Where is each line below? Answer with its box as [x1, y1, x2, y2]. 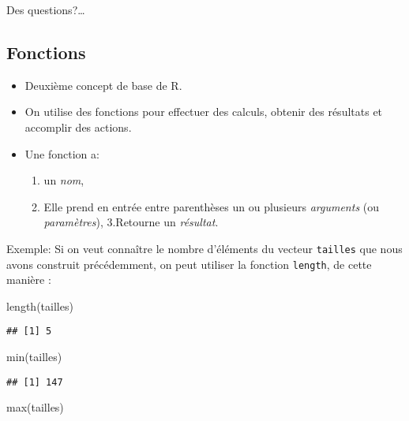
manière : [6, 271, 51, 288]
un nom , [43, 172, 84, 188]
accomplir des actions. [24, 118, 132, 135]
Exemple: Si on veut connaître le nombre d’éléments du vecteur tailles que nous [6, 240, 403, 256]
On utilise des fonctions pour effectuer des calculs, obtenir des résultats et [24, 103, 383, 120]
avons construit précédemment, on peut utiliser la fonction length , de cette [6, 255, 372, 272]
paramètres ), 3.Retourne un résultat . [43, 214, 219, 230]
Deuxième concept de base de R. [24, 76, 182, 93]
